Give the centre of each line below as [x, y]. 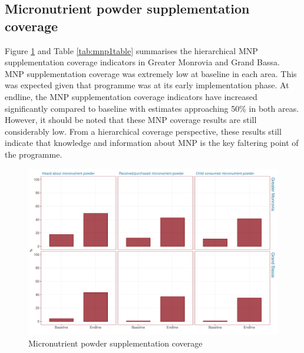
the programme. [34, 154]
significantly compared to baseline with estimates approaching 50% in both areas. [152, 108]
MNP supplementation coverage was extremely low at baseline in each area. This [151, 73]
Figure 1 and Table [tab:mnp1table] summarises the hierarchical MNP [131, 50]
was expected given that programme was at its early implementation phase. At [147, 85]
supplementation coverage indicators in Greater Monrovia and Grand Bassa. [142, 62]
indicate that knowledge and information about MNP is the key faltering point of [152, 143]
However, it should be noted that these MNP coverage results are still [131, 120]
